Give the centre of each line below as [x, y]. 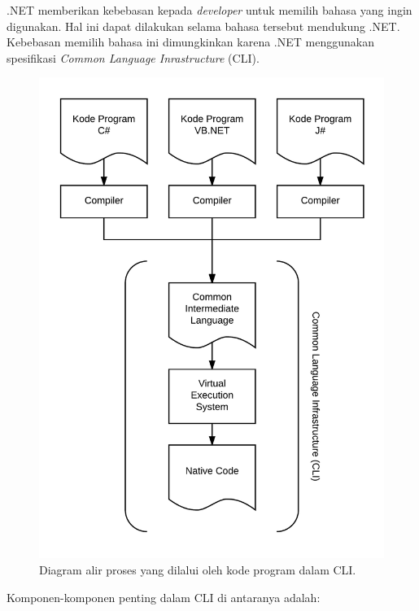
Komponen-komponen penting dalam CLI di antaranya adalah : [164, 597]
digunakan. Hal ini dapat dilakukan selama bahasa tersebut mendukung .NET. [203, 26]
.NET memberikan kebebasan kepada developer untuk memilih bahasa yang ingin [209, 10]
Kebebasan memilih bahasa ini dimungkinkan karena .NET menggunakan [190, 42]
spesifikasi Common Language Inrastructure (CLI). [133, 57]
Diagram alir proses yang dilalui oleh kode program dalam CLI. [198, 569]
